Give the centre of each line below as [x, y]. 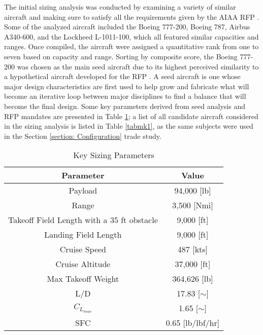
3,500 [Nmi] [193, 205]
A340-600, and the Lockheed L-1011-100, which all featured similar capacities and [131, 36]
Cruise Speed [83, 249]
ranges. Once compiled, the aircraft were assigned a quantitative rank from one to [131, 46]
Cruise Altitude [83, 264]
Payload [83, 191]
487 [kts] [193, 249]
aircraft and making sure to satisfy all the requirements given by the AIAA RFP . [132, 16]
